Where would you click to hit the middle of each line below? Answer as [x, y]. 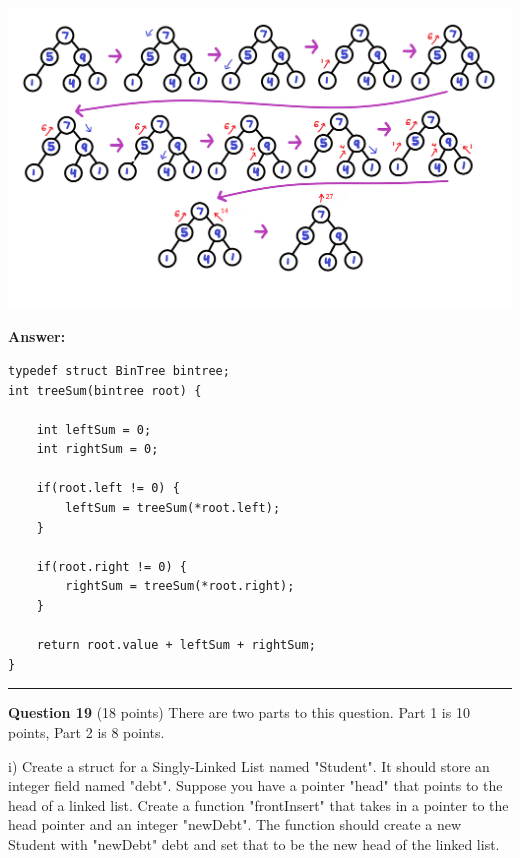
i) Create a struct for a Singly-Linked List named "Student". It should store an [249, 765]
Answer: [37, 336]
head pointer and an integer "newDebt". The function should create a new [235, 824]
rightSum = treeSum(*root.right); [180, 586]
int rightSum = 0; [97, 449]
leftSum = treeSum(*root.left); [173, 508]
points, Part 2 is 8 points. [86, 732]
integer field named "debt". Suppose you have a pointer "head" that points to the [255, 785]
